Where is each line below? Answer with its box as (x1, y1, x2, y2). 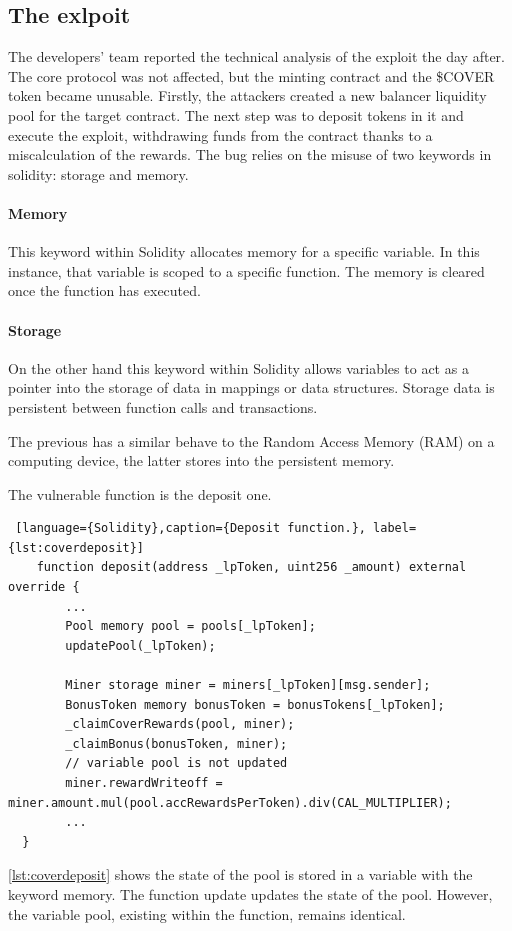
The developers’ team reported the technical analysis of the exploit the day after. (8, 46, 505, 67)
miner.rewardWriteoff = (65, 776, 223, 791)
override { (8, 580, 80, 595)
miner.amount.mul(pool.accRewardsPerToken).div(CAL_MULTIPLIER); (8, 795, 452, 810)
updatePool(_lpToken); (65, 638, 216, 653)
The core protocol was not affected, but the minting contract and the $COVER (8, 65, 495, 86)
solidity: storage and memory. (8, 163, 189, 184)
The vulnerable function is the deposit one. (8, 483, 272, 504)
